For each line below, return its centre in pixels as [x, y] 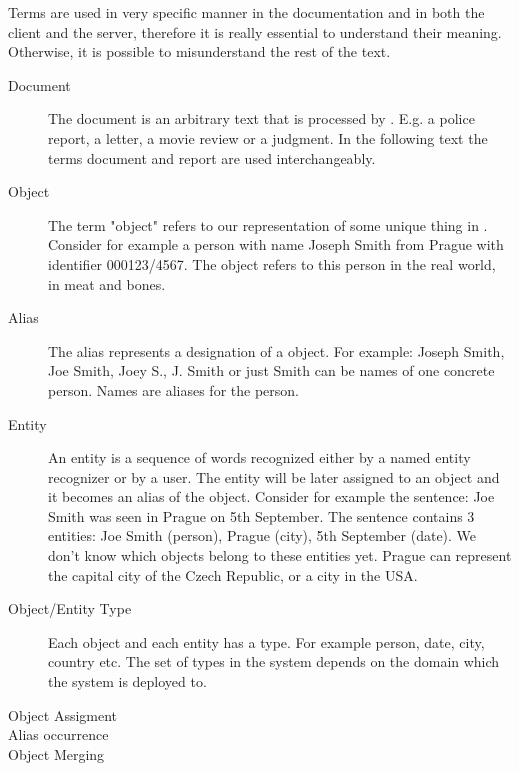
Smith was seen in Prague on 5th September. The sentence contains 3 [261, 515]
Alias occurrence [58, 734]
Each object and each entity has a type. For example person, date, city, [266, 641]
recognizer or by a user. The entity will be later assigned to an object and [274, 476]
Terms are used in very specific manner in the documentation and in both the [246, 12]
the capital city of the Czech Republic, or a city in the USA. [233, 574]
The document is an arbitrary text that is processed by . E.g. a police [261, 118]
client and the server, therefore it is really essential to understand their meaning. [255, 31]
